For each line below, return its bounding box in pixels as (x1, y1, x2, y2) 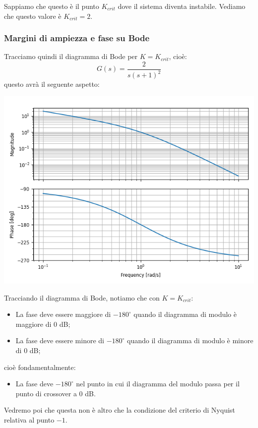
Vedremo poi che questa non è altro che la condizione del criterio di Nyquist (4, 405, 235, 415)
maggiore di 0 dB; (15, 318, 70, 329)
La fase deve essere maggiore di (15, 309, 111, 319)
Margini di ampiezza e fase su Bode (4, 32, 150, 44)
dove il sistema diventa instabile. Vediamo (118, 1, 246, 11)
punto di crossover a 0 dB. (15, 388, 96, 398)
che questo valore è (4, 10, 62, 21)
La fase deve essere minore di (15, 335, 104, 346)
